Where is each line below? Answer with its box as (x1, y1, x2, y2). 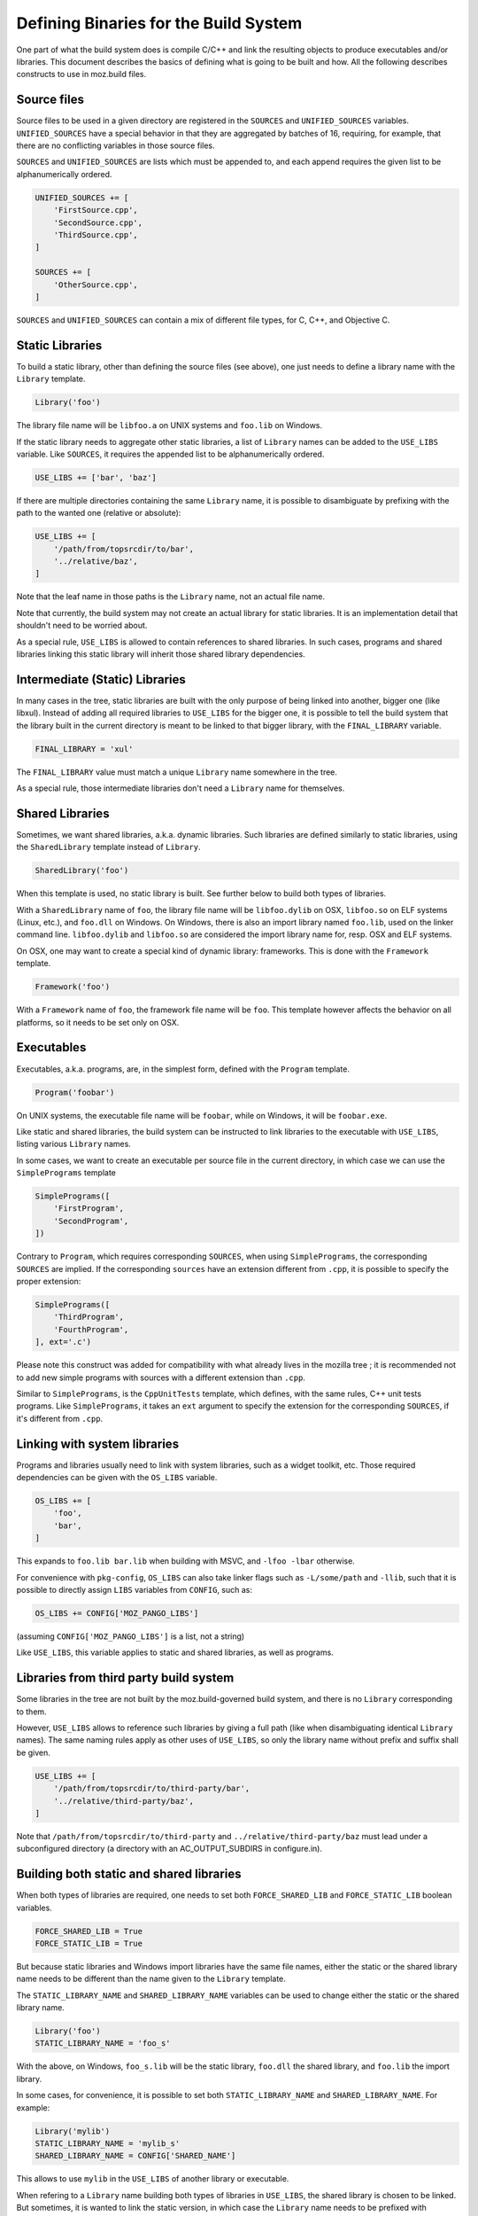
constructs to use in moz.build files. (16, 69, 147, 80)
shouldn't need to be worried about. (16, 620, 148, 631)
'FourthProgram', (53, 1324, 129, 1334)
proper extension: (16, 1276, 81, 1286)
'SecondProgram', (53, 1215, 129, 1226)
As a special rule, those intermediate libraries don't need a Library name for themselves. (16, 783, 345, 793)
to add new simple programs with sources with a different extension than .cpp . (16, 1372, 305, 1383)
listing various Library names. (16, 1139, 132, 1150)
